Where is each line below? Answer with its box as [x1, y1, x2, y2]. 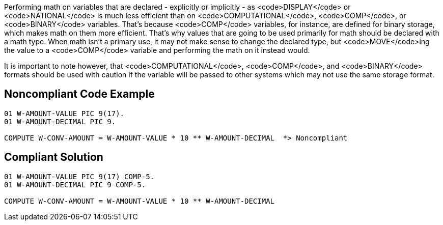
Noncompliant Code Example [4, 88, 155, 101]
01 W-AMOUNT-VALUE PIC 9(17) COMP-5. [4, 172, 155, 181]
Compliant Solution [4, 151, 103, 164]
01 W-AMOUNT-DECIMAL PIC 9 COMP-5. [4, 180, 146, 189]
